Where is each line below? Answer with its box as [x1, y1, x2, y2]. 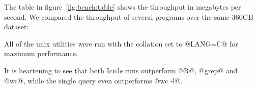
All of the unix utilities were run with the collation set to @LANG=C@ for [4, 38, 238, 49]
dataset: [4, 21, 29, 32]
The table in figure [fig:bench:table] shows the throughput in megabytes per [4, 2, 241, 12]
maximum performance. [4, 48, 78, 59]
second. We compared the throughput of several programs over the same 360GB [4, 11, 253, 22]
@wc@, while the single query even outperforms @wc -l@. [4, 75, 183, 85]
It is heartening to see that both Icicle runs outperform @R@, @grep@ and [4, 65, 238, 75]
